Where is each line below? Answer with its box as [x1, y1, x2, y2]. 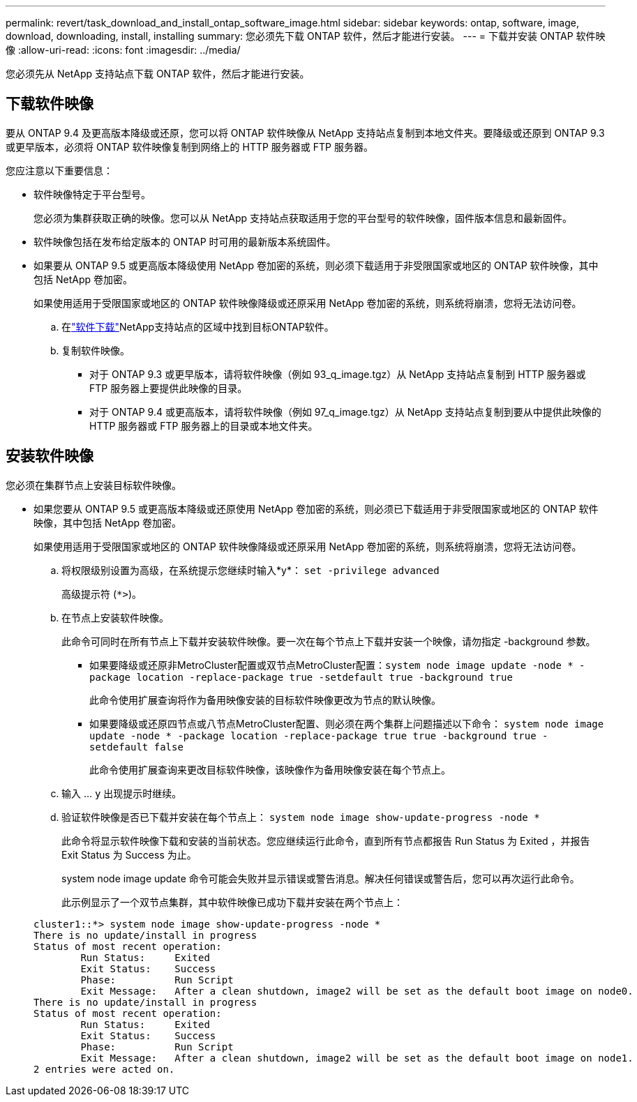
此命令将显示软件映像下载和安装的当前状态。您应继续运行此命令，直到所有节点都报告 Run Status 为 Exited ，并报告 [61, 834, 590, 847]
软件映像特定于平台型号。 [33, 188, 151, 200]
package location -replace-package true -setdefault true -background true [89, 671, 513, 683]
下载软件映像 [6, 95, 93, 113]
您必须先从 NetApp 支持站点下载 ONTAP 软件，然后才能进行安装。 [6, 68, 310, 80]
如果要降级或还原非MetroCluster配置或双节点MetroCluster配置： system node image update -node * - [89, 658, 585, 671]
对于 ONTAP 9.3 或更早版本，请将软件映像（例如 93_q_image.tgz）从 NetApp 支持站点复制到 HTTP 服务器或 [89, 368, 586, 380]
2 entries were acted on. [33, 1063, 175, 1075]
